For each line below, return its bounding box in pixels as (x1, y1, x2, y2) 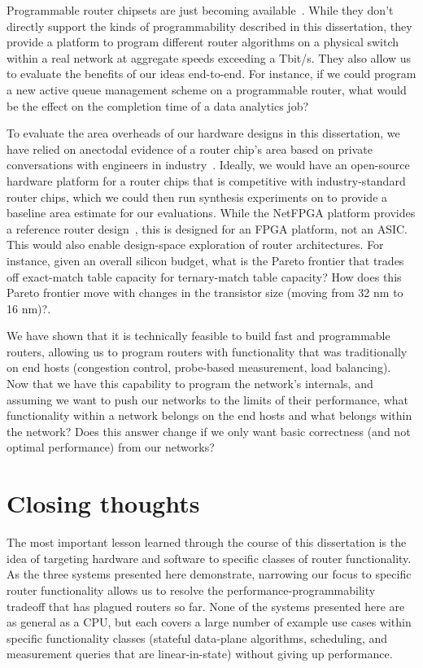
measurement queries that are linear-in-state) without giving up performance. (7, 645, 393, 662)
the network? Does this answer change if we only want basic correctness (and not (7, 422, 411, 439)
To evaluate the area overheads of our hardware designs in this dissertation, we (7, 124, 400, 142)
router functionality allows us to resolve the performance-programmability (7, 581, 376, 598)
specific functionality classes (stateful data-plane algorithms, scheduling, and (7, 629, 388, 646)
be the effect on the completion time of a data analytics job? (7, 97, 309, 114)
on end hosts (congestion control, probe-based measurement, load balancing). (7, 359, 391, 376)
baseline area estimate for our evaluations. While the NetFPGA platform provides (7, 204, 416, 221)
